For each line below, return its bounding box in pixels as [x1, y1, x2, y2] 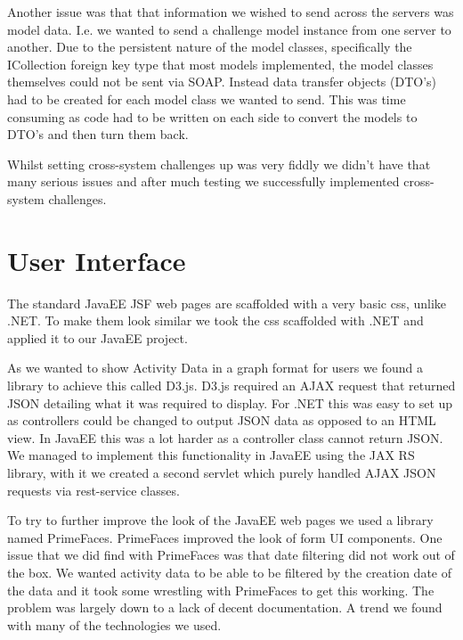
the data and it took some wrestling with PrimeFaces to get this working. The [7, 580, 435, 599]
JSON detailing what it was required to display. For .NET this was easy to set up [7, 393, 453, 412]
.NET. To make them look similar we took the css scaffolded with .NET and [7, 311, 424, 330]
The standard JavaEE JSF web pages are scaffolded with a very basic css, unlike [7, 293, 447, 312]
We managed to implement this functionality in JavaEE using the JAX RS [7, 446, 415, 464]
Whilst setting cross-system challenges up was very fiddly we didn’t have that [7, 154, 431, 173]
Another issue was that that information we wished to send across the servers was [7, 3, 454, 21]
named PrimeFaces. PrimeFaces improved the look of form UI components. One [7, 528, 443, 546]
